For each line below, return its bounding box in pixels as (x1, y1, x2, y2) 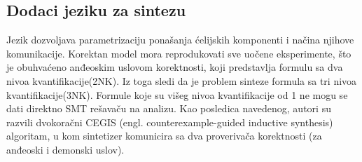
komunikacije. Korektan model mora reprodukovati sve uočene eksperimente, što (6, 46, 351, 60)
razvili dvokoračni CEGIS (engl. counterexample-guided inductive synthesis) (6, 114, 333, 129)
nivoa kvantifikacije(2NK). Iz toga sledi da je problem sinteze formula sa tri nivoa (6, 73, 357, 88)
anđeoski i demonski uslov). (6, 142, 125, 156)
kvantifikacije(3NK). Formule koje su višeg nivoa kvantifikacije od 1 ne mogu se (6, 87, 348, 102)
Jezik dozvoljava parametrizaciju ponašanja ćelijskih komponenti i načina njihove (6, 32, 354, 47)
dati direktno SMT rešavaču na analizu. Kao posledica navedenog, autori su (6, 101, 331, 116)
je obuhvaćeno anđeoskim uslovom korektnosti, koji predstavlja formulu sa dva (6, 60, 343, 74)
